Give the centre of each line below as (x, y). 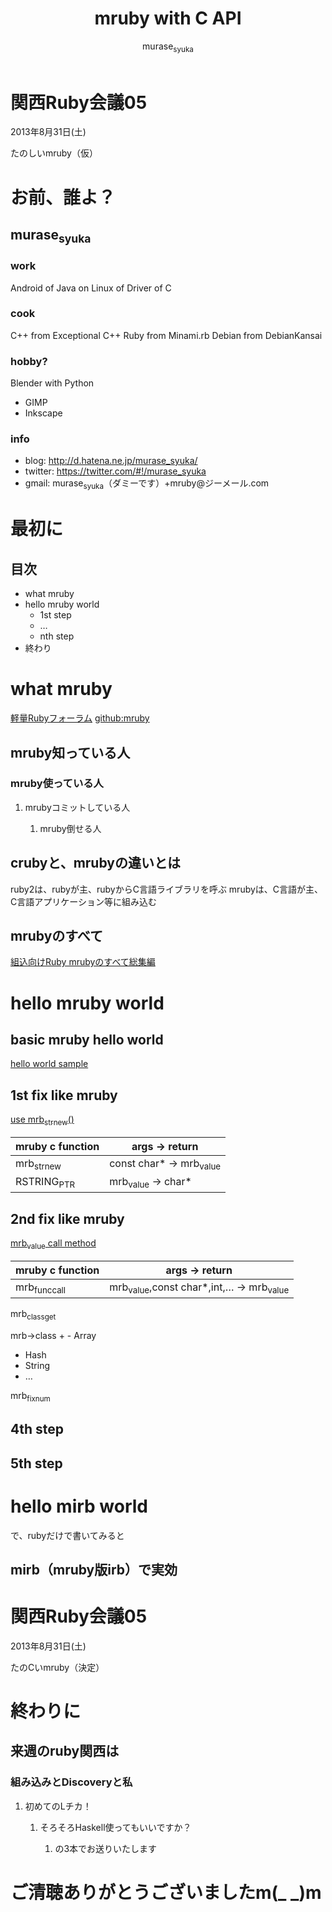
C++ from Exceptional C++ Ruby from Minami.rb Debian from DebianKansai (166, 335)
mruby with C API (168, 18)
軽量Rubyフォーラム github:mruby (80, 718)
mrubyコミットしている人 (77, 807)
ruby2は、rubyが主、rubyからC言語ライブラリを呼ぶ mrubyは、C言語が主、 (167, 889)
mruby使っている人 (57, 784)
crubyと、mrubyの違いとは (95, 863)
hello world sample (49, 1064)
